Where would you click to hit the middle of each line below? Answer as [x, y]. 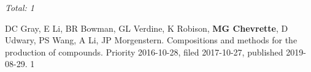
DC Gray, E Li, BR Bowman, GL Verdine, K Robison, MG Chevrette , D [147, 28]
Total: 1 [20, 7]
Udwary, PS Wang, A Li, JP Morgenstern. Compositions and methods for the [151, 40]
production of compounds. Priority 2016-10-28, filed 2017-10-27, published [144, 52]
